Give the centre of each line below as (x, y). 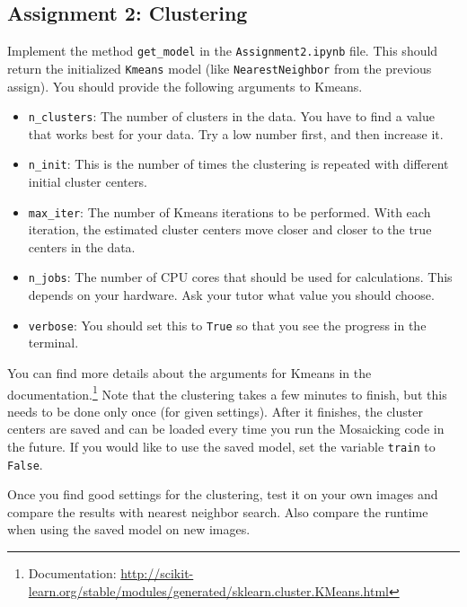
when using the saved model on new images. (129, 529)
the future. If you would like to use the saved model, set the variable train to (221, 446)
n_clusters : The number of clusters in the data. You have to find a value (231, 116)
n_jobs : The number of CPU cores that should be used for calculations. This (240, 277)
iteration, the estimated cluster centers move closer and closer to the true (230, 229)
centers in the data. (82, 246)
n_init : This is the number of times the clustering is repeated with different (238, 164)
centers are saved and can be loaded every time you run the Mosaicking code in (226, 429)
